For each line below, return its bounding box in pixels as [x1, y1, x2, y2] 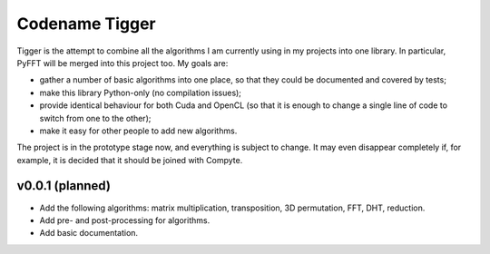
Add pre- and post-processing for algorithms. [39, 214, 211, 226]
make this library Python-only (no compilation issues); [39, 87, 242, 98]
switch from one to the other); [39, 112, 152, 123]
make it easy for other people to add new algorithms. [39, 125, 238, 136]
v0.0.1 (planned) [16, 178, 111, 194]
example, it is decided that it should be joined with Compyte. [16, 154, 243, 165]
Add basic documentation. [39, 228, 139, 239]
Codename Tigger [16, 14, 156, 34]
